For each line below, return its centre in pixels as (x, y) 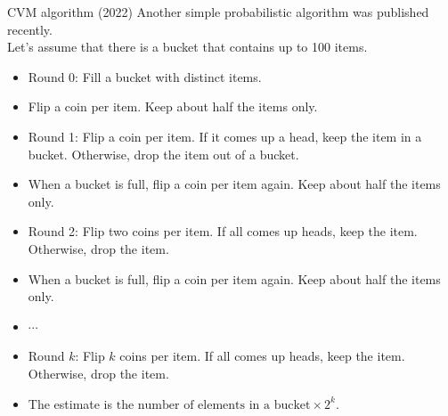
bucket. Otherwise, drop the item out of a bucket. (163, 154)
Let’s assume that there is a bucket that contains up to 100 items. (187, 47)
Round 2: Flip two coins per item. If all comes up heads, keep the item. (223, 231)
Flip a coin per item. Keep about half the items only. (173, 106)
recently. (30, 29)
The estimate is (70, 403)
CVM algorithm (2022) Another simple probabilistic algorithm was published (218, 12)
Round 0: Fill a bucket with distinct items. (145, 76)
